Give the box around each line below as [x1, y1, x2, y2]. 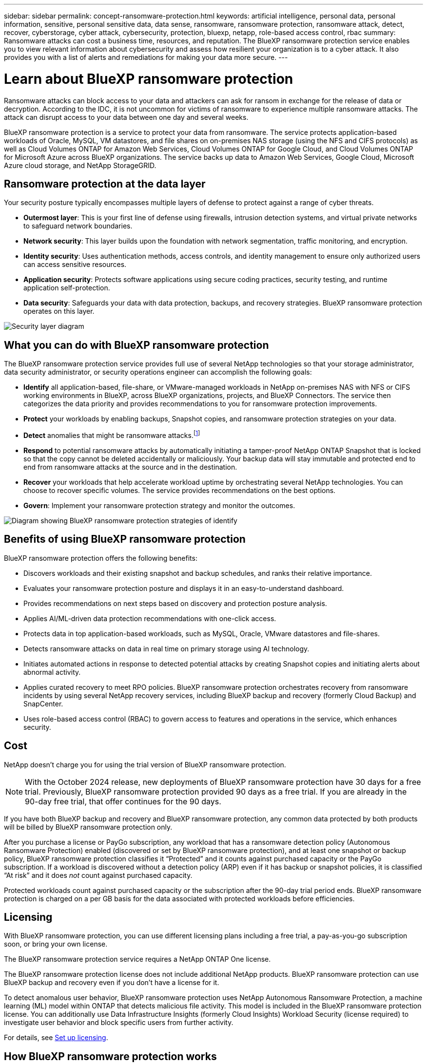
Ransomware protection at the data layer [4, 177, 206, 190]
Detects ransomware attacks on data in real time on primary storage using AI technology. [23, 644, 310, 653]
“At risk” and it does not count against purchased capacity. [4, 871, 193, 879]
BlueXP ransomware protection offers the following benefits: [4, 553, 197, 562]
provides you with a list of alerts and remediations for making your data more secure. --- [4, 53, 288, 61]
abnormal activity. [23, 667, 81, 676]
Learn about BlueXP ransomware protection [4, 70, 293, 87]
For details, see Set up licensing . [4, 1033, 108, 1042]
